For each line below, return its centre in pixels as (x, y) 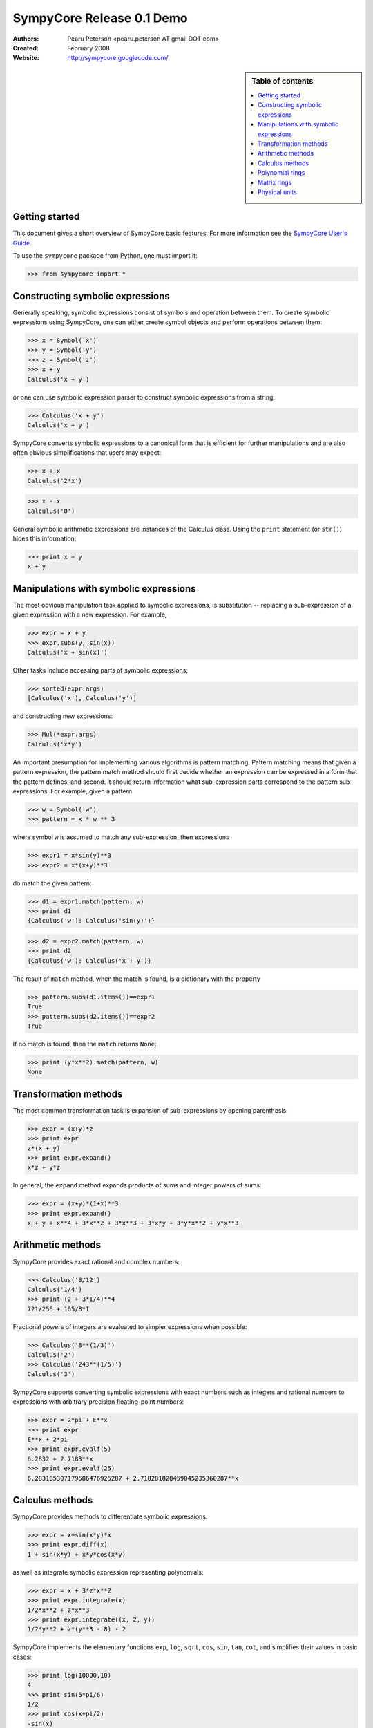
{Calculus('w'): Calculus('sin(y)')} (91, 921)
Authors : (26, 39)
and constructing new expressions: (63, 716)
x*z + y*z (44, 1167)
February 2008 (89, 48)
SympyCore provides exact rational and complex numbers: (96, 1261)
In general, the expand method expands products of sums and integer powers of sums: (137, 1185)
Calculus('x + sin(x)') (68, 652)
